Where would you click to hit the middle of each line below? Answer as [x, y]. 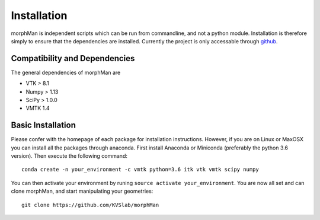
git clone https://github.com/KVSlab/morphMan [90, 205]
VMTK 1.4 [38, 108]
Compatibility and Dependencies [73, 58]
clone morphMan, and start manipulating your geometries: [82, 191]
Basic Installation [44, 125]
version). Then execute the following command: [69, 156]
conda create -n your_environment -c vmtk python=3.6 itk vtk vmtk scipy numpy [140, 170]
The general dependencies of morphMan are [66, 72]
